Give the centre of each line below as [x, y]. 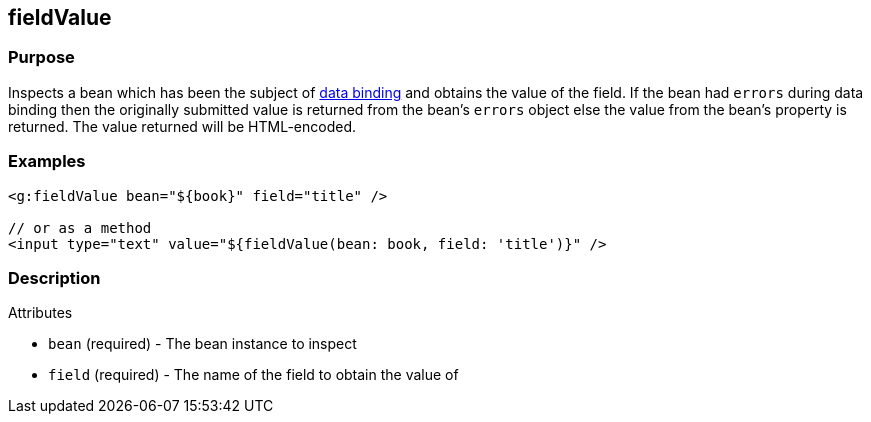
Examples [47, 161]
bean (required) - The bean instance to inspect [202, 344]
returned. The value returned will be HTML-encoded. [182, 126]
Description [54, 277]
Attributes [40, 313]
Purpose [41, 57]
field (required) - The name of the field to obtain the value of [253, 375]
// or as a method [80, 227]
